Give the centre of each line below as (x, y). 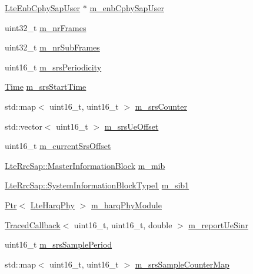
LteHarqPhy (52, 204)
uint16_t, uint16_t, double (123, 224)
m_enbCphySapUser (127, 8)
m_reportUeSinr (218, 224)
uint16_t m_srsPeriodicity (53, 67)
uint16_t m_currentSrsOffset (58, 146)
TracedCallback (33, 224)
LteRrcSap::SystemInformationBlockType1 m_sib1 (97, 185)
